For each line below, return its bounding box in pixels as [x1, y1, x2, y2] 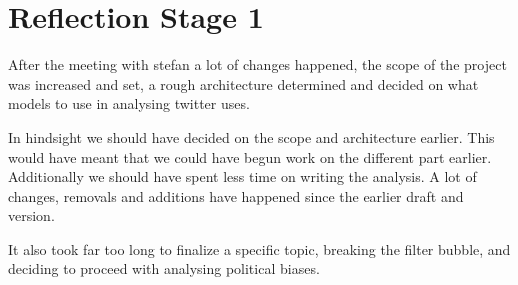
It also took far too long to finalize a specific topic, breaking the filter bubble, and [8, 238, 511, 259]
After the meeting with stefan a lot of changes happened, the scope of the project [8, 54, 507, 75]
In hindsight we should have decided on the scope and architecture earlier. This [8, 126, 495, 147]
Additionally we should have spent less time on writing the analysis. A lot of [8, 166, 477, 187]
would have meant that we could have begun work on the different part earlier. [8, 146, 492, 167]
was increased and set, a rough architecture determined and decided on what [8, 73, 479, 94]
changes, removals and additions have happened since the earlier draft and [8, 185, 464, 206]
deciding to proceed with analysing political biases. [8, 258, 320, 279]
